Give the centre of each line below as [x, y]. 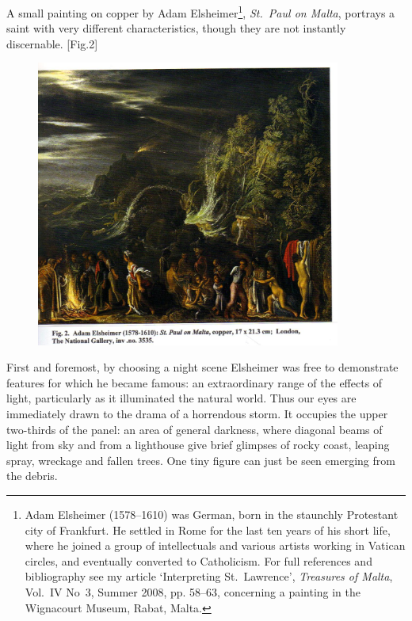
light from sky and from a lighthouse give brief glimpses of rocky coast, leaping [198, 445]
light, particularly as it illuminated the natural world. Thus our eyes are [181, 398]
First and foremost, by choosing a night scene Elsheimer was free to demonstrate [202, 367]
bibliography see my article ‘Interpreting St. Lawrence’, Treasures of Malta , [209, 576]
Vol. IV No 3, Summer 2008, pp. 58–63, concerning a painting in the [193, 591]
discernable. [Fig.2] [52, 43]
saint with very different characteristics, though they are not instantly [176, 28]
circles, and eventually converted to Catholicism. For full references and [198, 560]
